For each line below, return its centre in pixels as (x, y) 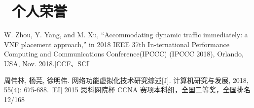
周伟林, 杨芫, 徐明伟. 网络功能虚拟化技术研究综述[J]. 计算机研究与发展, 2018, (126, 80)
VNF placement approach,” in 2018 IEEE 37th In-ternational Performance (117, 44)
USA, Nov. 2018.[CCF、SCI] (48, 63)
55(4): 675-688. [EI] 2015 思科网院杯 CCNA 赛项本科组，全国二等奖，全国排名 (127, 90)
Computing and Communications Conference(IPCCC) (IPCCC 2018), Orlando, (124, 54)
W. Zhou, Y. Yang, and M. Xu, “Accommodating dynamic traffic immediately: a (126, 35)
